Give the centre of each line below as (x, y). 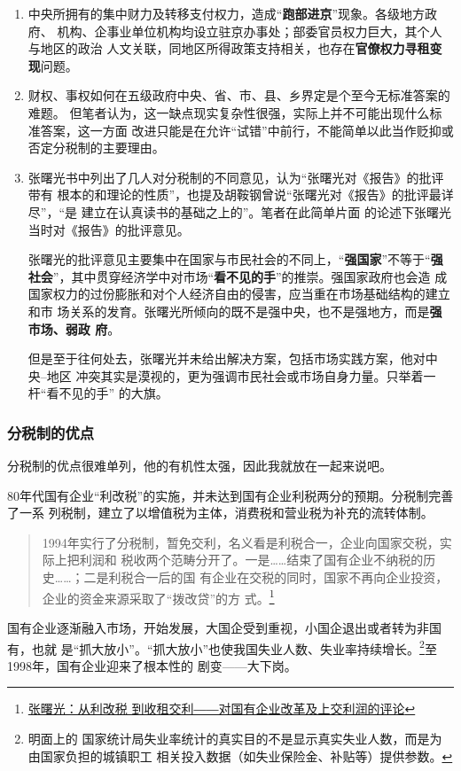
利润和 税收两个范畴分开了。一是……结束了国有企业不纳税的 (251, 560)
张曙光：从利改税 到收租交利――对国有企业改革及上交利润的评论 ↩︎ (222, 709)
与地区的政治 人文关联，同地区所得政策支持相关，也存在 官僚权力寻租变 (235, 48)
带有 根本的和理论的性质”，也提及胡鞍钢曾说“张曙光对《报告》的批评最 (234, 195)
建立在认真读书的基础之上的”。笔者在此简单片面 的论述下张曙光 (266, 211)
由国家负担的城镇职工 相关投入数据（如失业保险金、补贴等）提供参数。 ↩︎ (240, 755)
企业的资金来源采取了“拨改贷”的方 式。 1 (158, 596)
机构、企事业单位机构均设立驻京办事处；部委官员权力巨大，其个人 (250, 31)
